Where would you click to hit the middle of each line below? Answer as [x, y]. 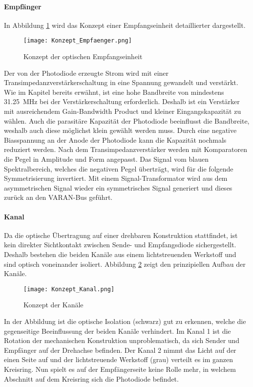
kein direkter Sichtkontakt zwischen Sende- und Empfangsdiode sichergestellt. [120, 245]
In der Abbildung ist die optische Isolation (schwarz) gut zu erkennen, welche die [125, 321]
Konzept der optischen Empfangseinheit [83, 56]
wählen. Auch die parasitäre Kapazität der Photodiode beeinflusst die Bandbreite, [127, 120]
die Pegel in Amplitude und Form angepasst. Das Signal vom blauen [106, 159]
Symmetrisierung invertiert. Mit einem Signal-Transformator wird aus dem [116, 178]
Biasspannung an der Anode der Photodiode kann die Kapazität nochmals [115, 140]
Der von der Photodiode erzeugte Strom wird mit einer [86, 73]
